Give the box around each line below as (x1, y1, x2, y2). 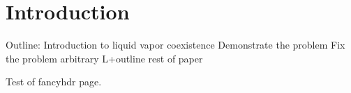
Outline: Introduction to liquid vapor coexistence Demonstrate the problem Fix (6, 37, 345, 52)
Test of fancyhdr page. (6, 74, 102, 89)
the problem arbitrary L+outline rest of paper (6, 51, 203, 65)
